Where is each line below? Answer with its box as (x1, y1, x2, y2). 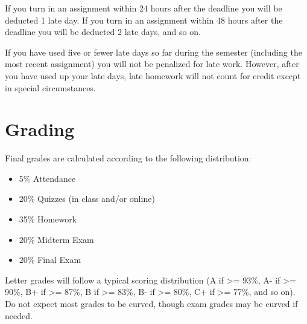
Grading (5, 117, 75, 141)
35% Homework (19, 213, 77, 225)
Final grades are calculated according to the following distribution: (5, 152, 252, 164)
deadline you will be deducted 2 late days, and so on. (5, 25, 201, 38)
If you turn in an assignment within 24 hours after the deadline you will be (5, 2, 282, 14)
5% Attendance (19, 172, 76, 184)
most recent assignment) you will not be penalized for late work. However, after (5, 57, 299, 70)
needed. (5, 309, 33, 322)
